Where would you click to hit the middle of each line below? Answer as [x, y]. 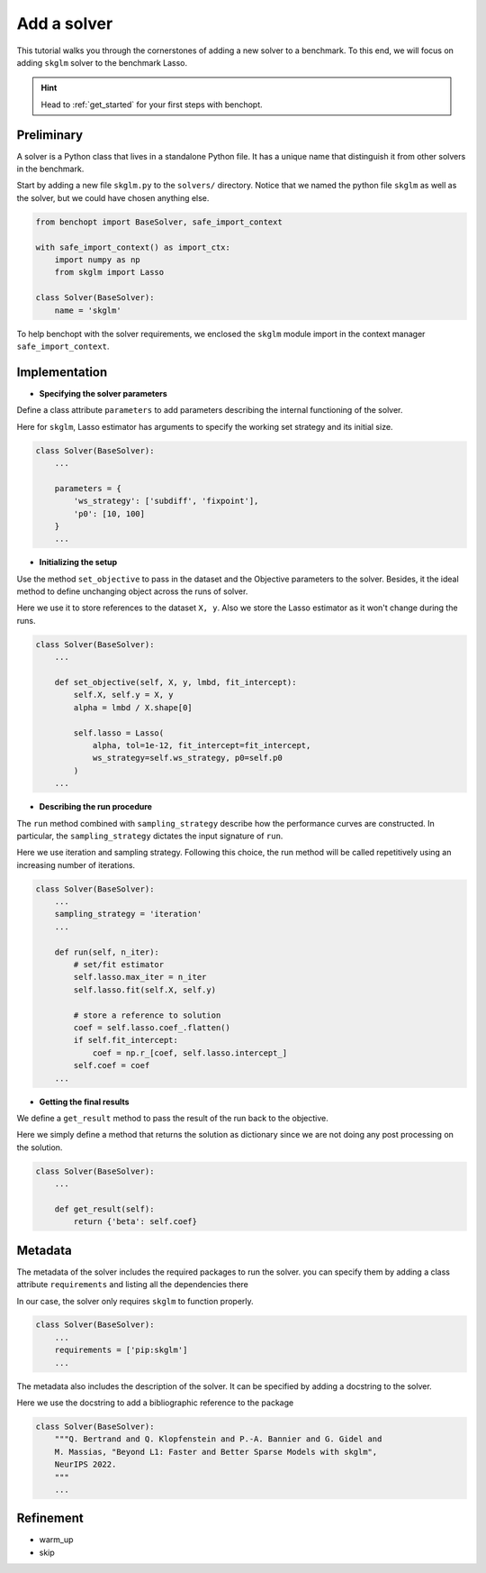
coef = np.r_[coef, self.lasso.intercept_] [190, 1053]
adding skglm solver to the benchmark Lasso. [102, 62]
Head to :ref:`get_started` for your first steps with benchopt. [152, 105]
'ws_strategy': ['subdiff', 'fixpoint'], [166, 501]
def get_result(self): [104, 1209]
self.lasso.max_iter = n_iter [140, 977]
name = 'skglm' [88, 310]
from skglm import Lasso [109, 272]
